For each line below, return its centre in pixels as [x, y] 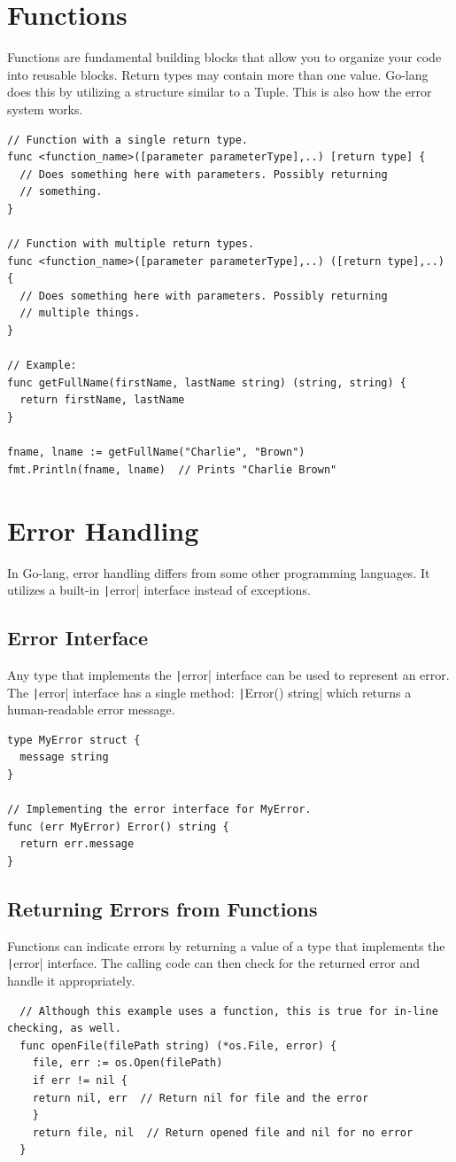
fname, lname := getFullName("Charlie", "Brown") [156, 452]
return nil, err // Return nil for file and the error [201, 1098]
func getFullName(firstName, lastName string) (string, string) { [207, 382]
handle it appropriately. [71, 981]
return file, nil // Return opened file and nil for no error [223, 1132]
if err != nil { [80, 1081]
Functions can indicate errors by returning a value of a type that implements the [226, 945]
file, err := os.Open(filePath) [128, 1063]
